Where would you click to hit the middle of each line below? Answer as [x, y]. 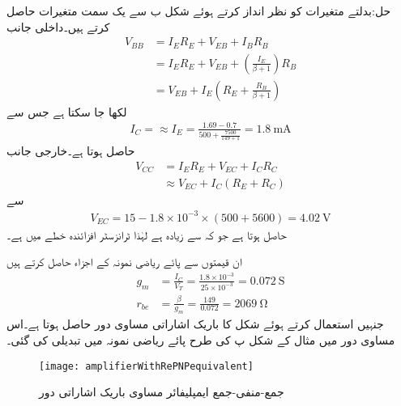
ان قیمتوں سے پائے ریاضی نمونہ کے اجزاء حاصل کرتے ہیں [124, 262]
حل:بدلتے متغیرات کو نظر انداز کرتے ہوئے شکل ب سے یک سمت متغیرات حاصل [199, 11]
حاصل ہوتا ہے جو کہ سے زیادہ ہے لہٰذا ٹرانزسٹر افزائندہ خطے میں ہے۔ [147, 234]
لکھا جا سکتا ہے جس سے [67, 111]
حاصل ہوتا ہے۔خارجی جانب [71, 151]
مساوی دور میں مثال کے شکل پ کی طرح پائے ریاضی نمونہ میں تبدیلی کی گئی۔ [201, 339]
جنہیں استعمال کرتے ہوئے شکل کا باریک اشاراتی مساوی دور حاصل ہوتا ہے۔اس [195, 324]
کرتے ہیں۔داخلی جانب [58, 26]
